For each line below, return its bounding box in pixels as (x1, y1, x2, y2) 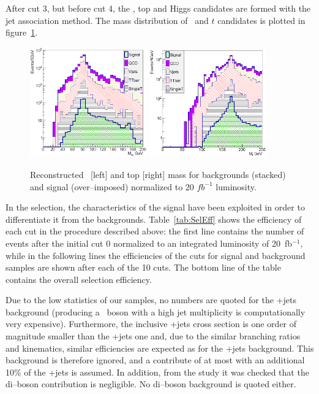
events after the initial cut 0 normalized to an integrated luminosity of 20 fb (6, 236, 293, 249)
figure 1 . (6, 26, 38, 39)
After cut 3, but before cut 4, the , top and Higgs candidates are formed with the (6, 2, 311, 14)
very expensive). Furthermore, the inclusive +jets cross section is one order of (6, 317, 297, 330)
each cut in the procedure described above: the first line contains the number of (6, 225, 304, 238)
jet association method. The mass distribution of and (6, 14, 209, 26)
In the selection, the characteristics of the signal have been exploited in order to (6, 201, 305, 214)
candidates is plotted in (217, 14, 306, 26)
